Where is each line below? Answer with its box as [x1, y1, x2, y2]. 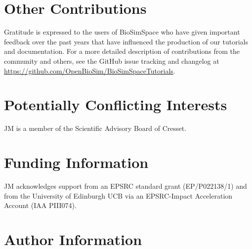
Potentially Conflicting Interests [4, 94, 227, 115]
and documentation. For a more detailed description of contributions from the [4, 46, 240, 56]
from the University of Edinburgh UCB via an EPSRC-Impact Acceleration [4, 190, 233, 201]
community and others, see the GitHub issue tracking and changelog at [4, 55, 219, 66]
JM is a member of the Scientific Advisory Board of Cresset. [4, 123, 187, 133]
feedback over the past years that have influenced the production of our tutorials [4, 36, 248, 46]
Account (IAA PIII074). [4, 200, 77, 210]
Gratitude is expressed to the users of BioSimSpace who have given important [4, 27, 240, 37]
